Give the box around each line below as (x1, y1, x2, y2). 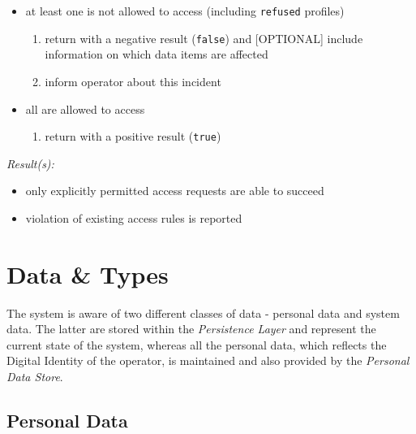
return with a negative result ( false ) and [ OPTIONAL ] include (45, 29, 363, 46)
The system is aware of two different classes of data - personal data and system (6, 304, 400, 321)
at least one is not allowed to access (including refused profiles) (25, 2, 345, 19)
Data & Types (6, 257, 169, 290)
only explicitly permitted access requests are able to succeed (25, 182, 324, 199)
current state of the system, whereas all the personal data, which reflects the (6, 336, 387, 353)
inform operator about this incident (45, 72, 221, 89)
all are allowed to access (25, 100, 145, 117)
